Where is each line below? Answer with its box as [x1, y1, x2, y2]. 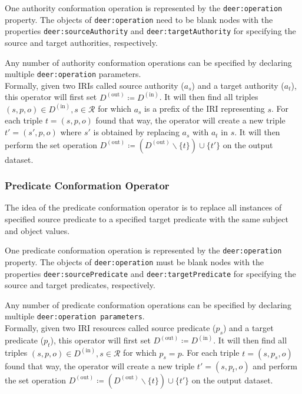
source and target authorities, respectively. [5, 36, 158, 48]
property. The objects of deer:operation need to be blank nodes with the [5, 13, 273, 25]
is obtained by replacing [93, 126, 180, 138]
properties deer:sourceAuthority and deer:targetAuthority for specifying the [5, 25, 296, 37]
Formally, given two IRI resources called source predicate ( [5, 322, 216, 334]
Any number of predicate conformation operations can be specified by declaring [5, 298, 291, 310]
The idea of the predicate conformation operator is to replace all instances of [5, 201, 282, 213]
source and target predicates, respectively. [5, 279, 155, 291]
